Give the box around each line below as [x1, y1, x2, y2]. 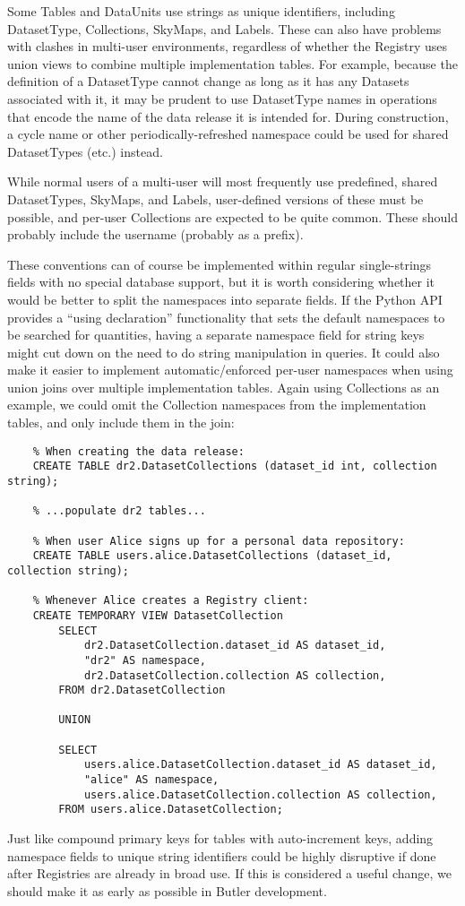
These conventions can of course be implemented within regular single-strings [7, 255, 432, 273]
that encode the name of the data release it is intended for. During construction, [7, 107, 449, 125]
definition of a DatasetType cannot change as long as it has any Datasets [7, 72, 409, 91]
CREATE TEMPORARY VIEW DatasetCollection [32, 608, 283, 622]
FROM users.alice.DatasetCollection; [58, 803, 283, 816]
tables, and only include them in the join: [7, 413, 235, 432]
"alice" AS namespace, [83, 773, 220, 787]
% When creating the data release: [32, 444, 245, 458]
